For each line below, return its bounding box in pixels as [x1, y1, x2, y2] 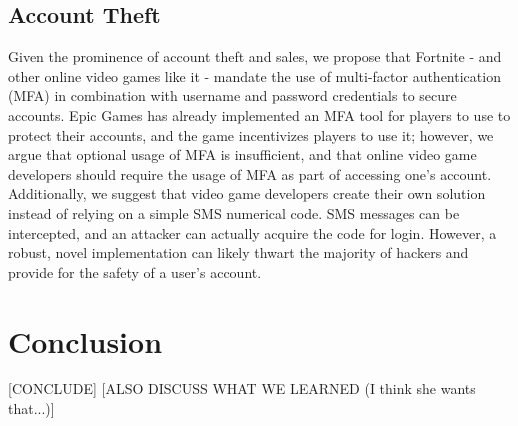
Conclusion [8, 320, 163, 361]
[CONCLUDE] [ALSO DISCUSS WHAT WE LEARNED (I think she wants [8, 378, 476, 399]
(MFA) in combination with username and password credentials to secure [8, 85, 457, 106]
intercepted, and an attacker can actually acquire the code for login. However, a [8, 222, 497, 243]
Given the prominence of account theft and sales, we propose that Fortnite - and [8, 46, 502, 67]
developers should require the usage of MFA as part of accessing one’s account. [8, 163, 492, 184]
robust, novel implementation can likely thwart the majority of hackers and [8, 242, 469, 263]
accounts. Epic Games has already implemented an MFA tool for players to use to [8, 104, 511, 125]
